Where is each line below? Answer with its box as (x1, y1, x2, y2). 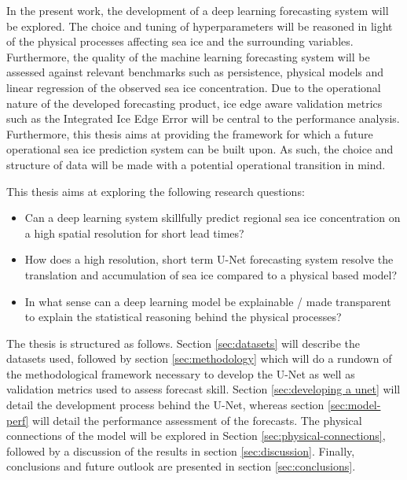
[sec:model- (328, 397, 381, 413)
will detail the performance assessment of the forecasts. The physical (32, 412, 362, 428)
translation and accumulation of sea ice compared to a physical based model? (24, 266, 398, 282)
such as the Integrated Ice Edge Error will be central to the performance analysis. (6, 110, 400, 127)
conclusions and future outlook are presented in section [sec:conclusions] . (6, 458, 356, 474)
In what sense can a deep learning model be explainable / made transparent (24, 293, 391, 309)
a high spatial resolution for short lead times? (24, 224, 244, 241)
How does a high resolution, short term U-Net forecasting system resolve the (24, 251, 394, 268)
